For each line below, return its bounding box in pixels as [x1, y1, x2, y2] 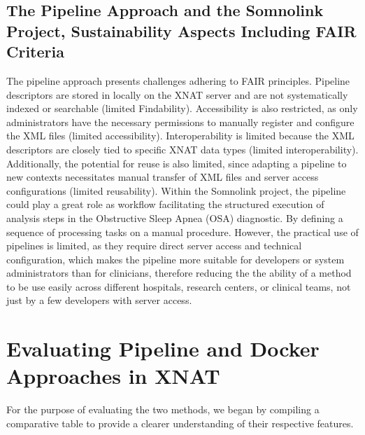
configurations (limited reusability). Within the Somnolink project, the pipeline [6, 183, 346, 198]
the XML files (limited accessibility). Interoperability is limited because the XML [6, 128, 355, 143]
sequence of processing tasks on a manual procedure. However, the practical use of [6, 224, 359, 239]
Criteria [6, 41, 64, 62]
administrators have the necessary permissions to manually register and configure [6, 114, 355, 129]
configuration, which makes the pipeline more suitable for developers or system [6, 251, 345, 266]
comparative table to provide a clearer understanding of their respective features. [6, 415, 354, 430]
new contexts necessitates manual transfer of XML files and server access [6, 170, 319, 184]
